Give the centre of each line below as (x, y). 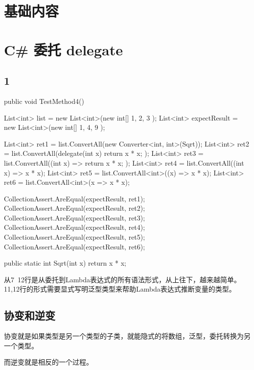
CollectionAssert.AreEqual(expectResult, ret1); (75, 198)
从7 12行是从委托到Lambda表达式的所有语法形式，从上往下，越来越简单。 (122, 279)
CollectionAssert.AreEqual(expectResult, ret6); (75, 246)
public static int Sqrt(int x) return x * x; (65, 263)
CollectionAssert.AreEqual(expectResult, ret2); (75, 208)
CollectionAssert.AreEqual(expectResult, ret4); (75, 227)
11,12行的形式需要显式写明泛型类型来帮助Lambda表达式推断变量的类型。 (120, 289)
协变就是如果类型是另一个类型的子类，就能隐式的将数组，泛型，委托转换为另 (127, 336)
